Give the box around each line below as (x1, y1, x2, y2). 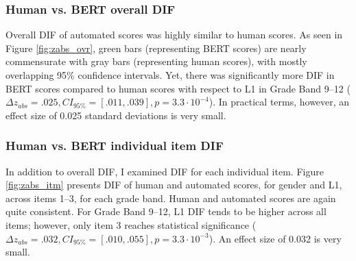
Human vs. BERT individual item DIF (5, 137, 224, 154)
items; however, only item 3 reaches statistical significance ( (5, 217, 257, 232)
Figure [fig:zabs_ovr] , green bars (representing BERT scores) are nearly (5, 40, 307, 55)
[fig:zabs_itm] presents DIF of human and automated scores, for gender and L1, (5, 177, 342, 192)
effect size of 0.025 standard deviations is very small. (5, 108, 226, 122)
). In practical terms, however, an (209, 95, 350, 109)
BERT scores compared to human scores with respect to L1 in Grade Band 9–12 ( (5, 81, 351, 95)
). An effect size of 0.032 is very (209, 231, 342, 245)
